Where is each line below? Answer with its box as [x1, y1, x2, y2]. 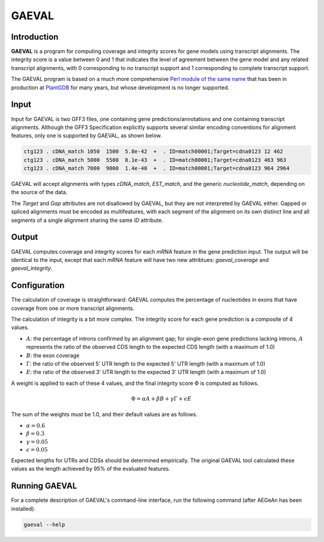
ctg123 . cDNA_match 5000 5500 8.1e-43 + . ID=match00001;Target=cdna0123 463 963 [23, 156, 287, 163]
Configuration [11, 281, 65, 291]
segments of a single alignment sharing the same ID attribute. [11, 216, 163, 224]
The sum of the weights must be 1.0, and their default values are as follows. [11, 411, 198, 418]
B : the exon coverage [26, 351, 80, 359]
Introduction [11, 32, 59, 42]
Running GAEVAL [11, 481, 77, 491]
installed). [11, 505, 36, 512]
